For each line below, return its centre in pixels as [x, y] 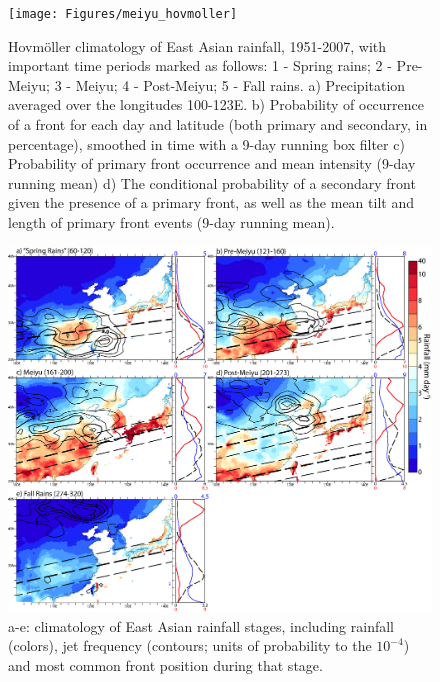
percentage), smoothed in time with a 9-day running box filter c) [206, 143]
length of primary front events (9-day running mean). [171, 222]
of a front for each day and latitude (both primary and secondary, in [218, 124]
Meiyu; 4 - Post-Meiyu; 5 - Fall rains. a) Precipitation [240, 84]
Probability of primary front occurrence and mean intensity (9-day [212, 163]
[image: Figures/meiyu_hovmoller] [123, 14]
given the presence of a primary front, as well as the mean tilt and [211, 202]
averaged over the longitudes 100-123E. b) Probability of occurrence [216, 104]
